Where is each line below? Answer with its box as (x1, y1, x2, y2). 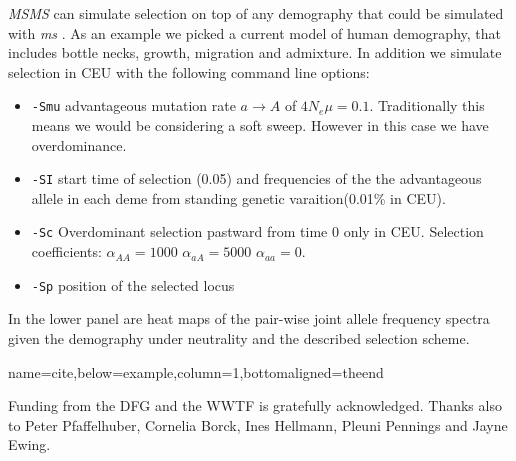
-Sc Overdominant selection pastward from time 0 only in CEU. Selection (31, 221, 484, 242)
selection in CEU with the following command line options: (8, 61, 370, 82)
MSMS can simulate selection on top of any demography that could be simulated (8, 3, 504, 23)
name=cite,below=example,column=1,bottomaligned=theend (8, 361, 384, 382)
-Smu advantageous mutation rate (31, 95, 236, 116)
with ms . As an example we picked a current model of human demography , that (8, 22, 501, 43)
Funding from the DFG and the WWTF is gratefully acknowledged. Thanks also (8, 395, 502, 416)
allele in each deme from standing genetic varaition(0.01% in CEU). (31, 187, 446, 208)
